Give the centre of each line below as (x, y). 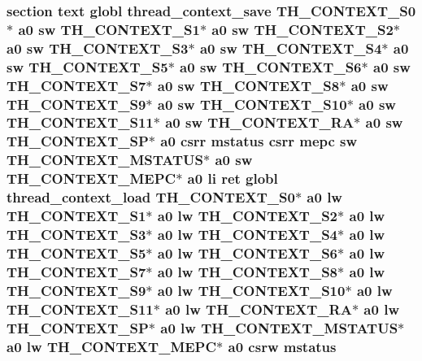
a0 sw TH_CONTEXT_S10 (252, 104)
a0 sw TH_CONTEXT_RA (260, 122)
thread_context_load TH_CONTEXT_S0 (151, 197)
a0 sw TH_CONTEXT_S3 (98, 48)
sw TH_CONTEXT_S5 (87, 66)
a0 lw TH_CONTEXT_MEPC (112, 346)
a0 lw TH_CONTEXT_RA (259, 309)
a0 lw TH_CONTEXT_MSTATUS (279, 327)
